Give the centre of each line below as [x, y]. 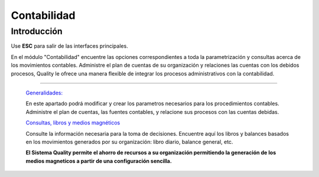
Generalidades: [44, 93]
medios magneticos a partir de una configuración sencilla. [99, 161]
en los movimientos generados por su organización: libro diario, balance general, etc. [129, 142]
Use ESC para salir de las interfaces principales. [69, 46]
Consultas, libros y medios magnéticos [73, 123]
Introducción [37, 31]
